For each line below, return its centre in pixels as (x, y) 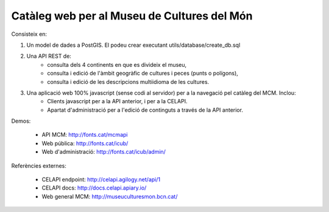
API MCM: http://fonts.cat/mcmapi (85, 135)
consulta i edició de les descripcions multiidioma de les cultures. (128, 81)
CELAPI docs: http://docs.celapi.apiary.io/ (94, 188)
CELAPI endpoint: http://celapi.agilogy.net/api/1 (101, 180)
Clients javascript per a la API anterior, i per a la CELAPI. (117, 101)
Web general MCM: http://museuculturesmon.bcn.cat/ (110, 196)
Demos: (21, 121)
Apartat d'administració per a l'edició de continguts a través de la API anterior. (145, 110)
